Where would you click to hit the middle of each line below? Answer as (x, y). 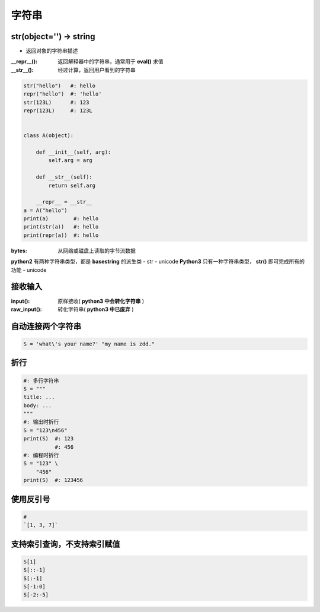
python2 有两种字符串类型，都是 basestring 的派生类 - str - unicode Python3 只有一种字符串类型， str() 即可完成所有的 (158, 262)
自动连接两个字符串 (46, 326)
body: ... (38, 405)
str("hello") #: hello (60, 85)
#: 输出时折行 (41, 422)
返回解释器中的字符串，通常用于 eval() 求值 (111, 62)
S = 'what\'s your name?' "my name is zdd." (89, 344)
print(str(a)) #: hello (61, 227)
